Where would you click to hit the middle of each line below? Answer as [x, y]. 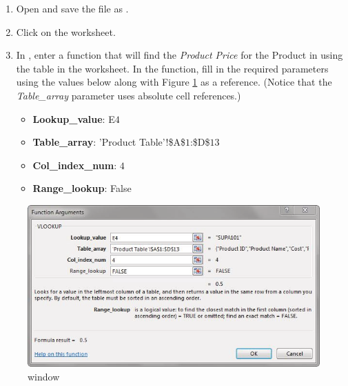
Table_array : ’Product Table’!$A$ [109, 142]
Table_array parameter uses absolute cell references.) [129, 95]
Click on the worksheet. [66, 31]
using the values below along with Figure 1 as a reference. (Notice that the [174, 82]
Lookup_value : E [74, 118]
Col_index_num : [75, 165]
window [44, 376]
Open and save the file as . [72, 8]
